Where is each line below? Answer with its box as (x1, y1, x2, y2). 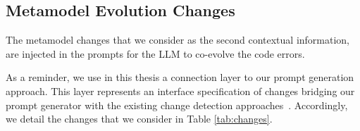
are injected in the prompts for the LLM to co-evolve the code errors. (6, 46, 305, 61)
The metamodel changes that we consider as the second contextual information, (6, 32, 350, 47)
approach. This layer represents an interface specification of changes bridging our (6, 83, 355, 98)
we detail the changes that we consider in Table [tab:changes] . (6, 111, 273, 126)
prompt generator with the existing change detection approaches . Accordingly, (6, 97, 348, 112)
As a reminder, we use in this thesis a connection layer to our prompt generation (6, 70, 354, 85)
